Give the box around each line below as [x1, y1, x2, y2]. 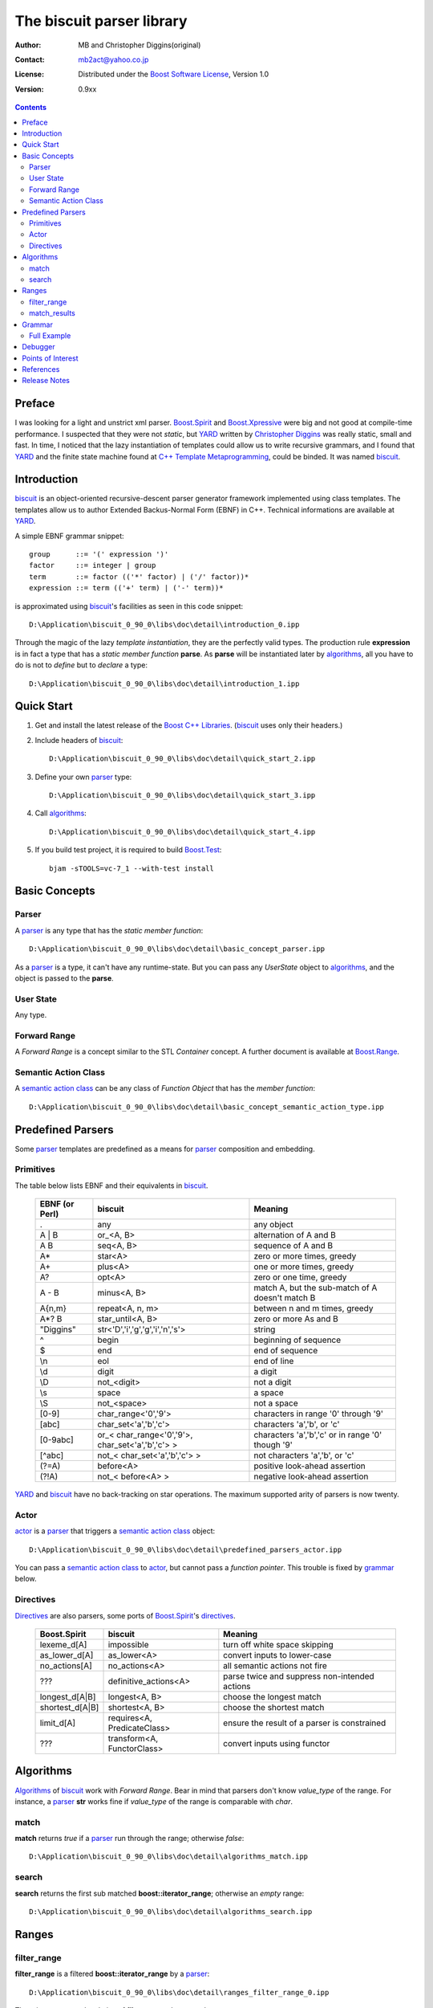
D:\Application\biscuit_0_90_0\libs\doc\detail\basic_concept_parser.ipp [29, 945, 326, 953]
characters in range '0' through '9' [253, 1408, 384, 1419]
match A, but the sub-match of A [253, 1282, 378, 1293]
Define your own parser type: [34, 772, 132, 782]
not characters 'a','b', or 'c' [253, 1450, 354, 1461]
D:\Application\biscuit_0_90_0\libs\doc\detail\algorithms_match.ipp [29, 1852, 309, 1861]
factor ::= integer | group [29, 561, 156, 570]
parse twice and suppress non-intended [223, 1671, 374, 1682]
